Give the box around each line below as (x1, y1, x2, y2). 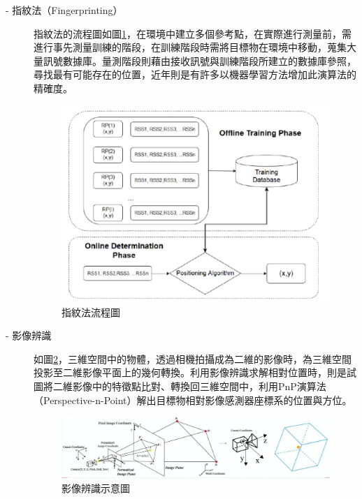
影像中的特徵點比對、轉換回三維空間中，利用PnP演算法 (72, 378, 326, 393)
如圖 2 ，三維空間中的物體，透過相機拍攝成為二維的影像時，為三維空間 (34, 351, 352, 366)
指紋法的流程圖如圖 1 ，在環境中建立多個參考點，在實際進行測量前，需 (34, 26, 352, 40)
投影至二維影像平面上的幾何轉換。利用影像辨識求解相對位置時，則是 (34, 365, 347, 380)
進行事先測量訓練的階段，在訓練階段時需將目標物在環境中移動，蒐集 (34, 40, 347, 54)
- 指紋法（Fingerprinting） (6, 3, 123, 17)
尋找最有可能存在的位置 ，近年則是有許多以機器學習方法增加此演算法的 (34, 67, 356, 82)
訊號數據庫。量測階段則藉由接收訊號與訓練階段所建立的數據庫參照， (43, 53, 356, 68)
